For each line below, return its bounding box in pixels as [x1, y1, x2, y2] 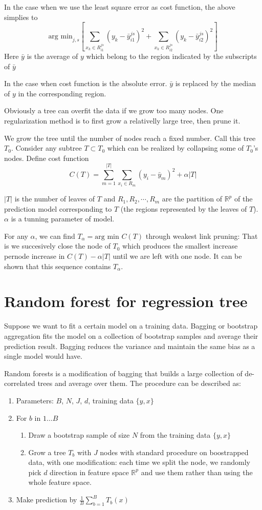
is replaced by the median [175, 78, 256, 89]
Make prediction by [16, 494, 77, 505]
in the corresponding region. [18, 88, 106, 98]
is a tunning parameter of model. [11, 213, 115, 224]
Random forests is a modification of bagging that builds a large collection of [4, 368, 243, 378]
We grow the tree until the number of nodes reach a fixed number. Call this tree [4, 132, 256, 143]
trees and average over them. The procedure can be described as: [37, 378, 241, 389]
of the [234, 193, 253, 204]
